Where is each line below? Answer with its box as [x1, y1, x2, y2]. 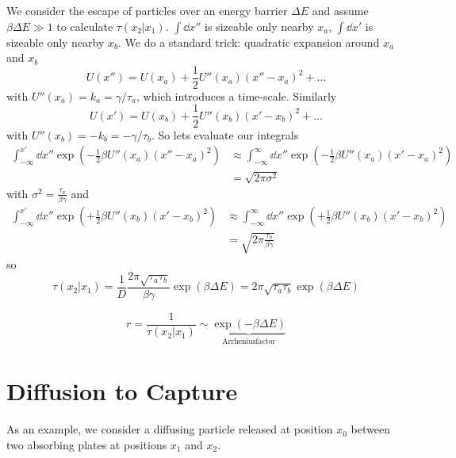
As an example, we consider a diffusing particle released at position [6, 421, 333, 437]
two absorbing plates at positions [6, 436, 167, 452]
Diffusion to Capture [6, 375, 238, 407]
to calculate [56, 17, 113, 34]
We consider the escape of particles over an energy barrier [6, 2, 288, 18]
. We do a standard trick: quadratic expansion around [118, 33, 380, 50]
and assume [312, 2, 369, 18]
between [351, 421, 390, 437]
